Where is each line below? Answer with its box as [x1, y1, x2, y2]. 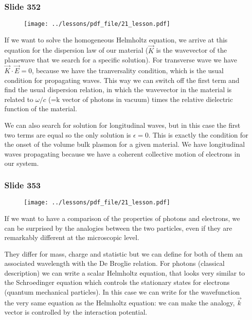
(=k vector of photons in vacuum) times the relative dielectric [48, 94, 233, 104]
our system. [4, 158, 39, 168]
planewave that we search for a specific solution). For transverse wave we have [4, 55, 237, 65]
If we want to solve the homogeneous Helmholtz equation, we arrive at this [4, 34, 228, 44]
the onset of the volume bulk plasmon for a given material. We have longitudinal [4, 139, 245, 149]
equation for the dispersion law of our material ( [4, 45, 148, 55]
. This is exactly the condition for [148, 129, 249, 140]
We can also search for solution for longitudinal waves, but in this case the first [4, 120, 240, 130]
